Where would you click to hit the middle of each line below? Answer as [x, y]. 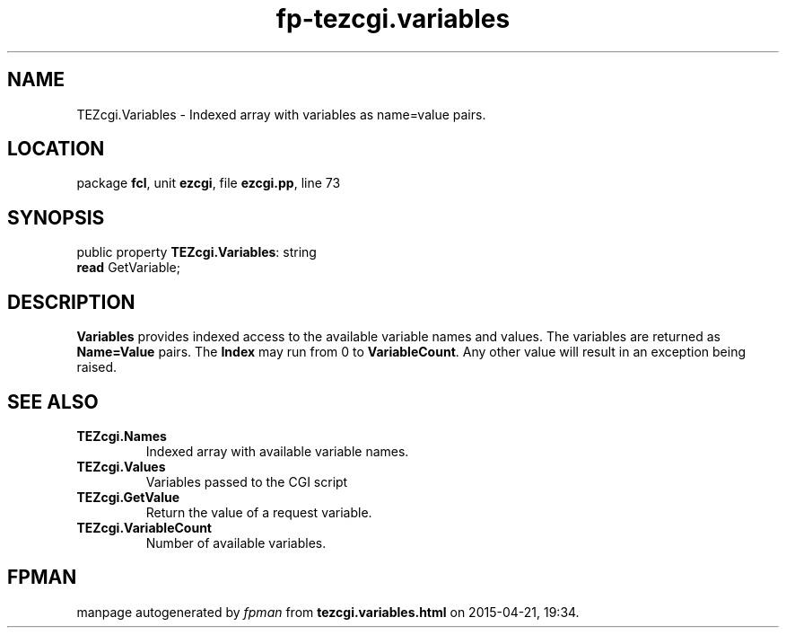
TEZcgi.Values [121, 466]
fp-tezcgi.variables [393, 19]
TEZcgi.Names [122, 436]
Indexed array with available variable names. [277, 451]
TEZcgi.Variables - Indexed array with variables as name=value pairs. [281, 114]
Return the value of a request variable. [259, 512]
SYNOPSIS [56, 217]
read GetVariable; [128, 268]
